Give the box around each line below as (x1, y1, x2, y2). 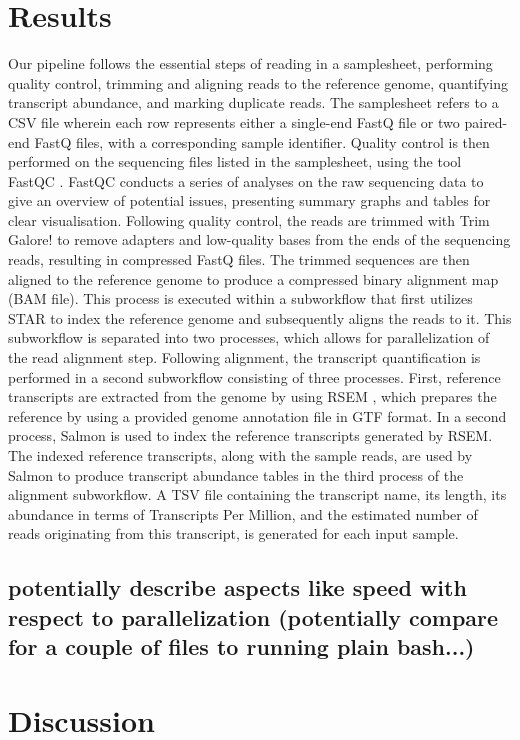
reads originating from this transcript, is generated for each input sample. (8, 523, 459, 544)
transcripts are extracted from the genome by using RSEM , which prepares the (8, 386, 497, 407)
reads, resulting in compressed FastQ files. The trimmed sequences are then (8, 249, 470, 270)
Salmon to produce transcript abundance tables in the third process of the (8, 464, 464, 485)
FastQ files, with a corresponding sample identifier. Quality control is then (34, 131, 490, 152)
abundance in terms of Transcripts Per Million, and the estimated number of (8, 503, 478, 524)
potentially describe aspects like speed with (8, 572, 467, 603)
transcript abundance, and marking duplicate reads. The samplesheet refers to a (8, 92, 499, 113)
